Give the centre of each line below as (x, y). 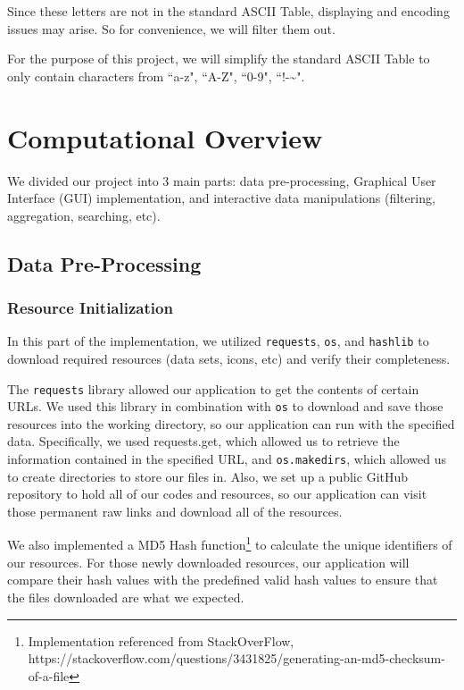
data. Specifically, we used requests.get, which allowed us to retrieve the (203, 441)
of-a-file (49, 675)
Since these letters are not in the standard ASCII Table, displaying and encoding (228, 11)
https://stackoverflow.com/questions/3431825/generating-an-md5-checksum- (236, 658)
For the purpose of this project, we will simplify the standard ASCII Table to (219, 59)
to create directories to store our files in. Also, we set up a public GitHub (208, 476)
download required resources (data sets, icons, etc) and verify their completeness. (229, 358)
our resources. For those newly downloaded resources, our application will (208, 562)
